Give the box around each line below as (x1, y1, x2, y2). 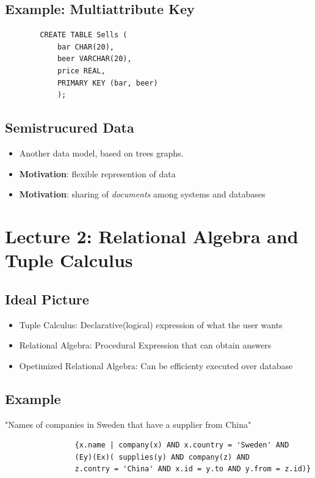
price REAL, (57, 66, 106, 75)
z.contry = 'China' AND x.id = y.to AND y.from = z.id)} (74, 465, 311, 474)
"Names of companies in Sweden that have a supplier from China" (5, 417, 252, 430)
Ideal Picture (5, 289, 89, 308)
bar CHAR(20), (57, 42, 114, 51)
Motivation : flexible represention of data (19, 167, 176, 180)
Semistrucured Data (5, 118, 134, 137)
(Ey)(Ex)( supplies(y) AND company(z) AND (74, 452, 250, 461)
